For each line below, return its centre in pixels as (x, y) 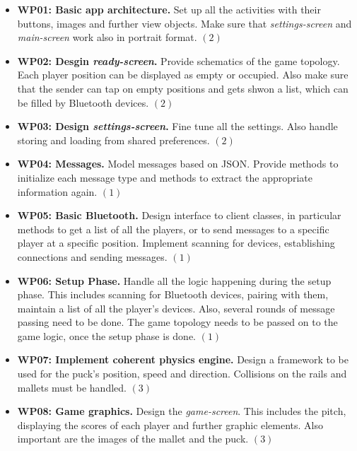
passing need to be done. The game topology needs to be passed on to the (177, 322)
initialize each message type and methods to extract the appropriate (165, 177)
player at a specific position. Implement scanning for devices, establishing (176, 243)
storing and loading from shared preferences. (113, 140)
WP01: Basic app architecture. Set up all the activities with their (169, 9)
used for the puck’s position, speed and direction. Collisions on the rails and (182, 374)
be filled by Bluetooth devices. (83, 102)
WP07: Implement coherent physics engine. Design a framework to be (183, 359)
